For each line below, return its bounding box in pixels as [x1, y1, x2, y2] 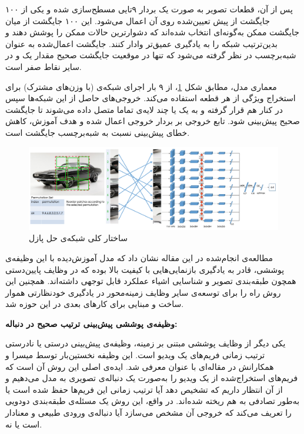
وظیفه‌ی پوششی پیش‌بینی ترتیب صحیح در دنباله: [5, 317, 178, 329]
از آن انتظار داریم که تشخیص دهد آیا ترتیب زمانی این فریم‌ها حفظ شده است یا [5, 383, 283, 395]
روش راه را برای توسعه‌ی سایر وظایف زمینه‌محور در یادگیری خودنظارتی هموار [5, 286, 281, 298]
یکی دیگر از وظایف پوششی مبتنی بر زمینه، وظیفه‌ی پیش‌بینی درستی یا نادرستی [5, 337, 286, 349]
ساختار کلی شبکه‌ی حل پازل [29, 232, 128, 244]
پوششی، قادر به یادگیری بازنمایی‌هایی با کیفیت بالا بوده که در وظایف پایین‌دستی [5, 263, 285, 275]
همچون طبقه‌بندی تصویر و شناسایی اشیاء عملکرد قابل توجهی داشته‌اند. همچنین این [5, 275, 296, 287]
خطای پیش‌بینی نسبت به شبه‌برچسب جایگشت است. [5, 126, 190, 138]
